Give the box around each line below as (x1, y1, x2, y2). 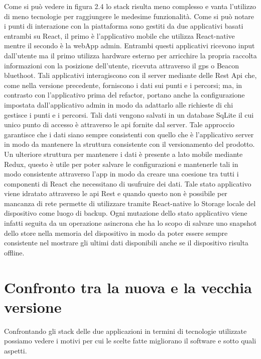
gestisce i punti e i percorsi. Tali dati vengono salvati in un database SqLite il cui (4, 109, 254, 120)
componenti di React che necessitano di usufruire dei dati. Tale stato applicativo (4, 178, 251, 189)
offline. (4, 247, 25, 257)
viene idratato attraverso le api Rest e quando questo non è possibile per (4, 188, 227, 199)
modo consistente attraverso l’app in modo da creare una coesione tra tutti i (4, 168, 239, 179)
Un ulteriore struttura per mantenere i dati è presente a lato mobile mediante (4, 148, 243, 159)
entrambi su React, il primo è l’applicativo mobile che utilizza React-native (4, 30, 235, 41)
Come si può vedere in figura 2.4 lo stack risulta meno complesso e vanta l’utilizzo (4, 1, 256, 11)
